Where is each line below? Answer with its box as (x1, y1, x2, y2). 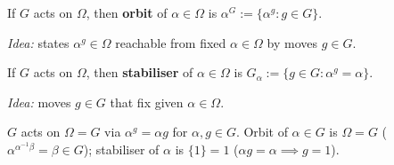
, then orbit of (86, 4, 168, 21)
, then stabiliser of (86, 63, 193, 82)
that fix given (110, 92, 184, 111)
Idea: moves (7, 92, 71, 111)
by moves (267, 33, 318, 51)
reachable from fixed (115, 33, 226, 51)
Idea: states (7, 33, 70, 51)
